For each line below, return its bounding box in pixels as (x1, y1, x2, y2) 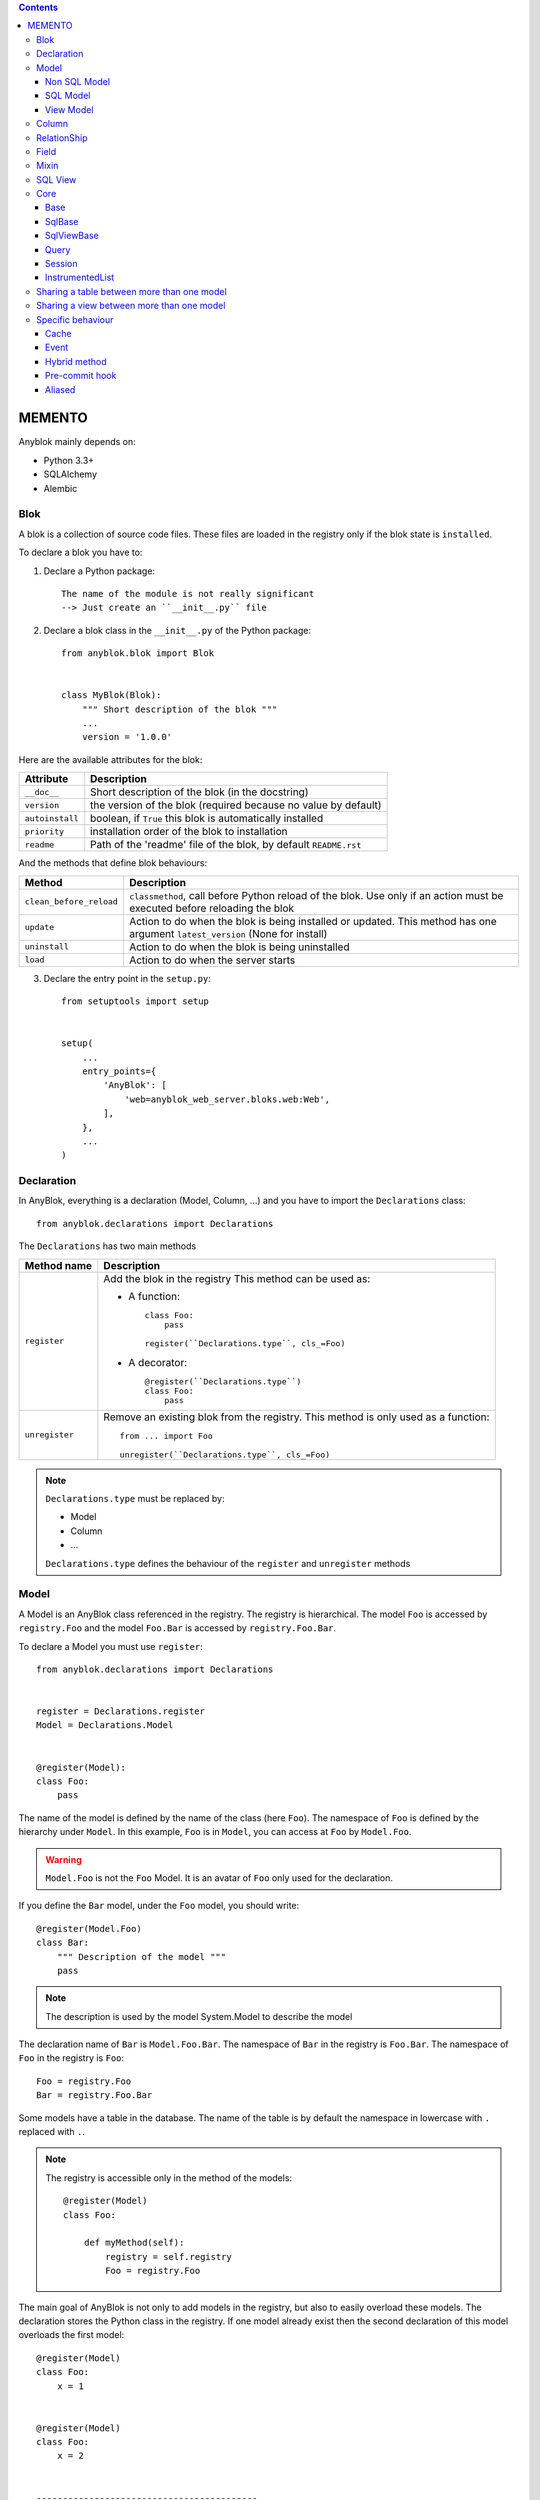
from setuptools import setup (61, 996, 210, 1007)
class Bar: (36, 1937, 90, 1949)
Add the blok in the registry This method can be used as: (103, 1271, 371, 1285)
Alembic (43, 482, 78, 494)
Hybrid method (45, 355, 107, 367)
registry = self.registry (105, 2251, 232, 2262)
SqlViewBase (45, 230, 99, 242)
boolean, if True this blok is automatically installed (90, 811, 324, 825)
